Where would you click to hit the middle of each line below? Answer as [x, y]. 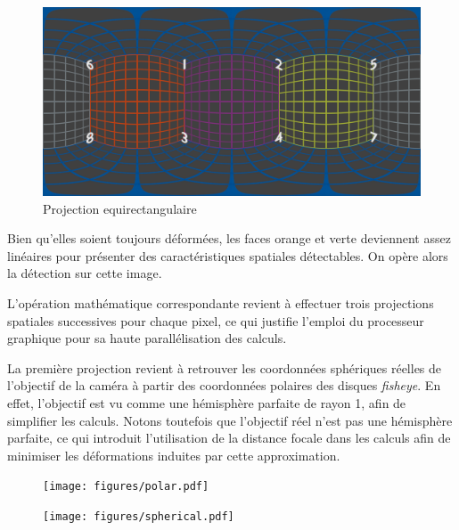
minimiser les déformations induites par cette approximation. [174, 455]
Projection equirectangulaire [120, 208]
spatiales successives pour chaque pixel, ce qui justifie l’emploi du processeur [216, 320]
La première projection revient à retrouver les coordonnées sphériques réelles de [225, 367]
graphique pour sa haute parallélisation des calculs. [147, 338]
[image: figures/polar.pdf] [126, 487]
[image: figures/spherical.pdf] [139, 516]
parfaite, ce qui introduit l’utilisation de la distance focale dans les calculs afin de [229, 438]
